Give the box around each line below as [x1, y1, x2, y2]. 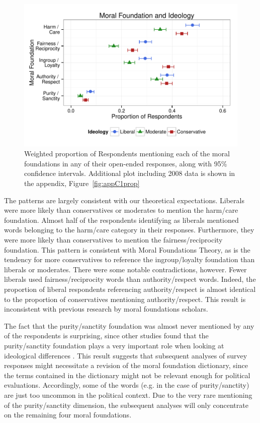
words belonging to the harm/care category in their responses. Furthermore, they [4, 224, 254, 235]
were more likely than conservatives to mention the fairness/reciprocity [4, 234, 223, 245]
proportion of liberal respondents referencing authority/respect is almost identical [4, 283, 256, 294]
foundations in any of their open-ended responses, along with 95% [24, 158, 227, 168]
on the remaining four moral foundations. [4, 409, 132, 420]
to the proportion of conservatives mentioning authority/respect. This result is [4, 293, 246, 304]
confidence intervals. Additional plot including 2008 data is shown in [24, 168, 235, 178]
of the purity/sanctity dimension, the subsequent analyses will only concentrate [4, 399, 248, 410]
